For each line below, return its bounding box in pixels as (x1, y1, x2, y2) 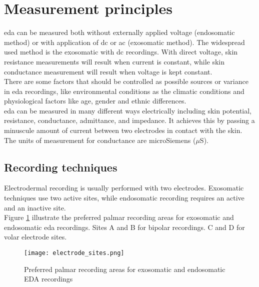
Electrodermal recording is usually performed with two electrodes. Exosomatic (4, 182, 244, 193)
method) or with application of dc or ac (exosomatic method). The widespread (4, 36, 245, 47)
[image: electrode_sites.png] (24, 249, 124, 257)
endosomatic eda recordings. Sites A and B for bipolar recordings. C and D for (4, 221, 245, 232)
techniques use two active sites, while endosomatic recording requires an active (4, 192, 244, 203)
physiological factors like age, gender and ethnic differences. (4, 95, 186, 106)
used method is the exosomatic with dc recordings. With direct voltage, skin (4, 46, 238, 57)
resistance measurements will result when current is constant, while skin (4, 56, 224, 66)
